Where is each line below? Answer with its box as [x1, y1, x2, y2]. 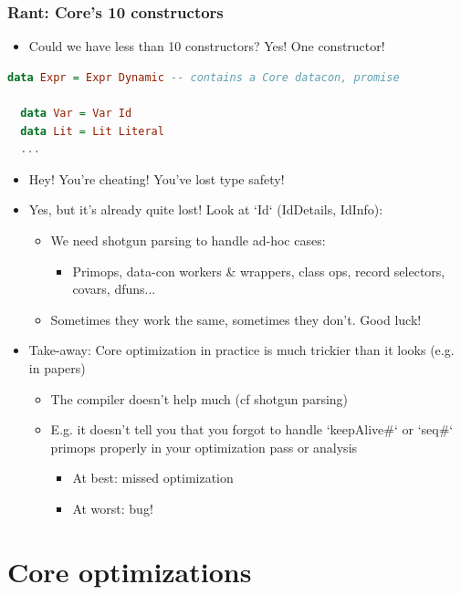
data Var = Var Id [20, 107, 132, 120]
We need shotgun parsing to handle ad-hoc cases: [50, 230, 326, 249]
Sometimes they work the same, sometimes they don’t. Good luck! [50, 309, 422, 329]
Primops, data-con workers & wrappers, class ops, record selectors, [72, 261, 445, 280]
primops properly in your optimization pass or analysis [50, 437, 358, 456]
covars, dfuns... [72, 279, 156, 298]
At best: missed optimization [72, 468, 234, 487]
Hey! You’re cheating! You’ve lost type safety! [28, 169, 285, 188]
